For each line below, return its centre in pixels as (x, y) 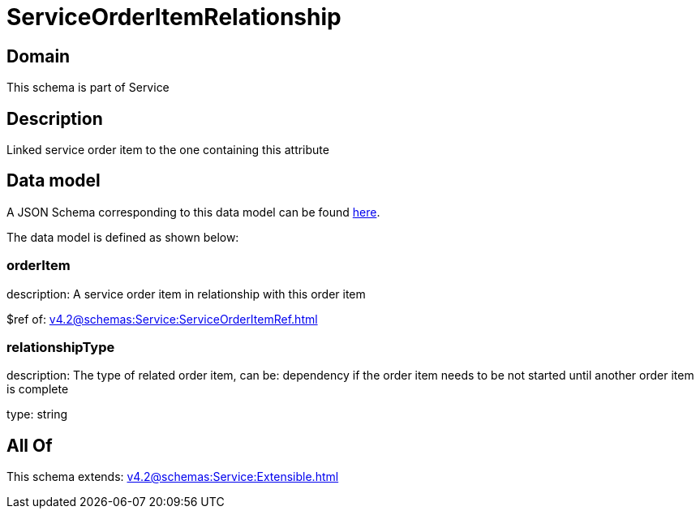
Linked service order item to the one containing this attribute (168, 150)
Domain (39, 56)
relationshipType (61, 347)
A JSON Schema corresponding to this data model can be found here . (193, 212)
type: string (37, 414)
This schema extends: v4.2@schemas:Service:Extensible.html (173, 477)
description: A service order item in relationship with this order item (186, 294)
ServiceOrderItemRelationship (174, 17)
